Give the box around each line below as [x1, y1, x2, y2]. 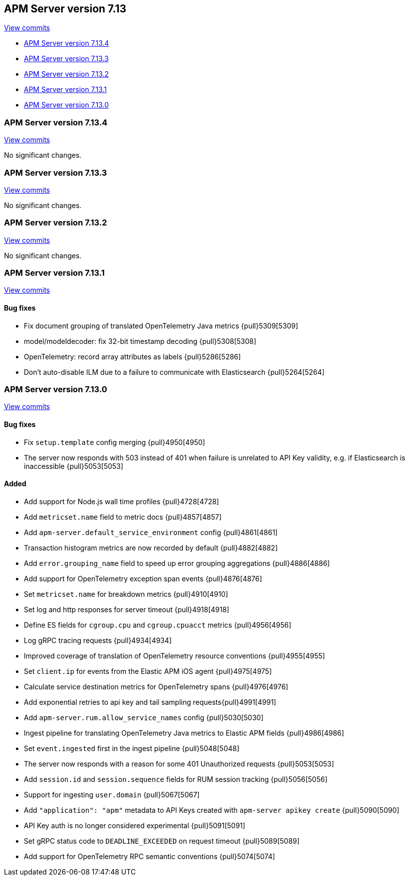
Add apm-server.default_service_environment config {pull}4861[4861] [24, 528, 278, 537]
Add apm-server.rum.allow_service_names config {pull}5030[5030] [24, 713, 264, 722]
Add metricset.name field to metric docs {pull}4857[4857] [24, 512, 222, 521]
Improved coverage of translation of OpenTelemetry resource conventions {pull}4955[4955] [24, 651, 325, 660]
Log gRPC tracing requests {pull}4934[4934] [24, 636, 172, 645]
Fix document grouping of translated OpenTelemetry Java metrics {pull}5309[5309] [24, 321, 298, 330]
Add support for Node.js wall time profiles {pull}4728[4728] [24, 497, 219, 506]
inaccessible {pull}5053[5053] [24, 461, 123, 470]
